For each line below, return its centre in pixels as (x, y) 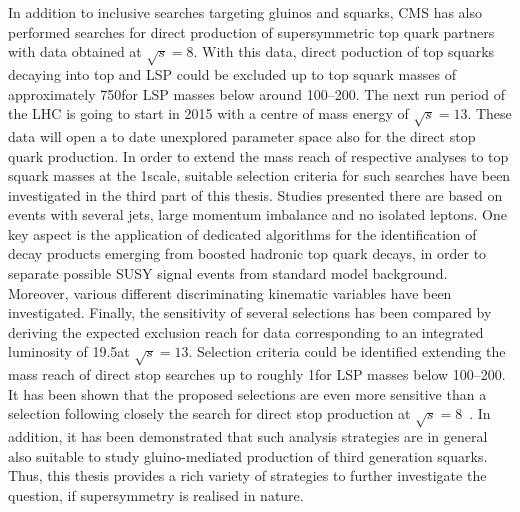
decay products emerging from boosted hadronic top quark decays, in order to (247, 253)
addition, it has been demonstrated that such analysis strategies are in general (248, 436)
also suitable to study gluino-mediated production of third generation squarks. (248, 455)
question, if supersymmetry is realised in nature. (156, 494)
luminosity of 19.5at (69, 351)
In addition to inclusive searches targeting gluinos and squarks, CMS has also (245, 12)
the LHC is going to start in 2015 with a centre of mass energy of (208, 113)
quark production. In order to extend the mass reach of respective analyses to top (258, 155)
